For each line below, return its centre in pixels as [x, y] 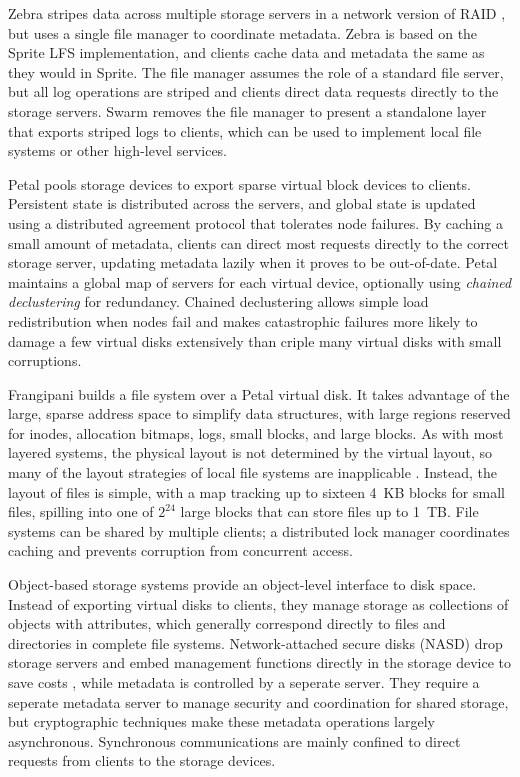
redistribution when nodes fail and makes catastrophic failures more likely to [243, 320]
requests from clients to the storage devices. [142, 760]
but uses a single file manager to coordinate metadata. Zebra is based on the [243, 32]
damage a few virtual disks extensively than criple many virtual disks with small [255, 340]
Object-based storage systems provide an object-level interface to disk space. [242, 584]
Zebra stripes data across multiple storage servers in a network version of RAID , [257, 13]
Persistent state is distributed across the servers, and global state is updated [242, 203]
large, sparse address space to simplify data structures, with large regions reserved [259, 413]
